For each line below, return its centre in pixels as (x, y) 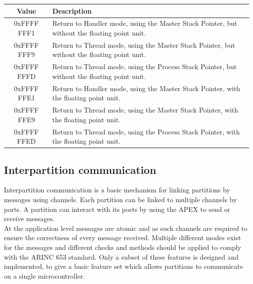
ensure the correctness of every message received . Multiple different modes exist (123, 237)
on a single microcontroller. (45, 275)
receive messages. (29, 218)
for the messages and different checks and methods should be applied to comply (123, 247)
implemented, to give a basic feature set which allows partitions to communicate (124, 266)
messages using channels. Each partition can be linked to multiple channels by (120, 199)
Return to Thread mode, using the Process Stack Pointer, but (145, 66)
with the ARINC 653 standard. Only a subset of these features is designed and (121, 256)
